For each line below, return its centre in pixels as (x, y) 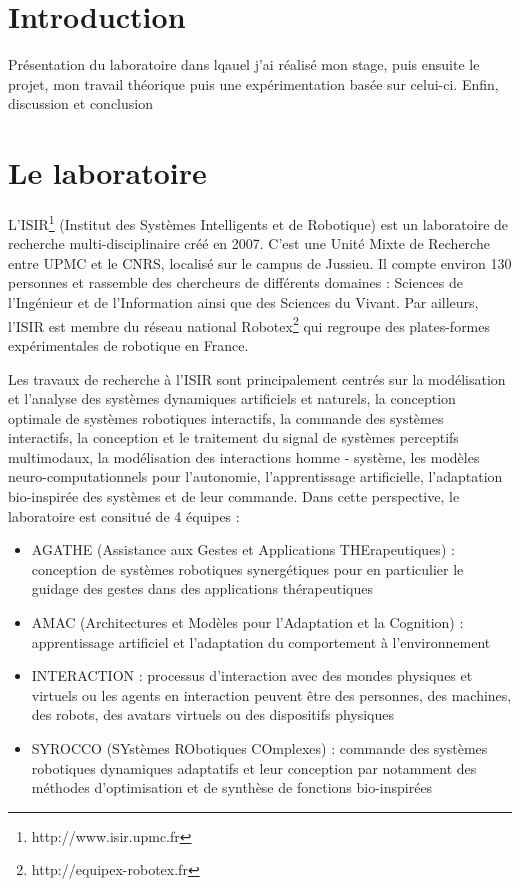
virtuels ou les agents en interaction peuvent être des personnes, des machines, (271, 694)
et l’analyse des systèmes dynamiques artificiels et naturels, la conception (232, 398)
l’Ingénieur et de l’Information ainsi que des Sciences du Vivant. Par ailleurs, (243, 302)
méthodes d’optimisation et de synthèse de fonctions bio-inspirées (232, 787)
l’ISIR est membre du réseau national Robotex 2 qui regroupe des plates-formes (249, 324)
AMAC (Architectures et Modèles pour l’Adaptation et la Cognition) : (247, 622)
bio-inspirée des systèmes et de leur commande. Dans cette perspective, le (234, 496)
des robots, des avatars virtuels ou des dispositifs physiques (213, 714)
